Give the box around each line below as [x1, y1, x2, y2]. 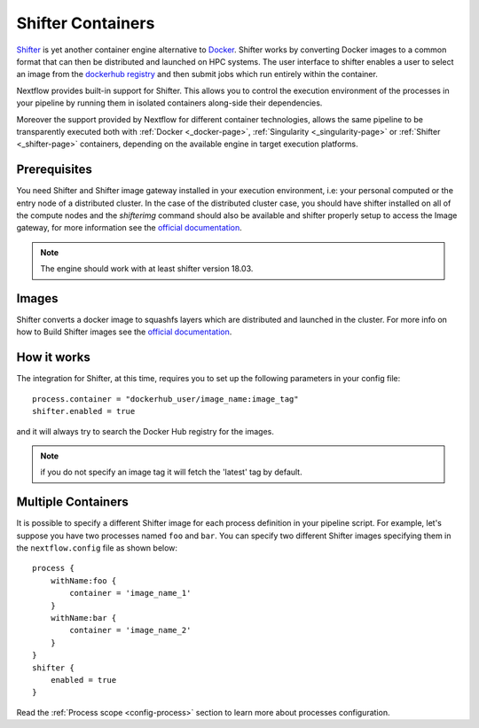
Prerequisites [16, 162, 92, 177]
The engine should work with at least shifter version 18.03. [40, 263, 254, 274]
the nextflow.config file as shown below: [16, 542, 177, 553]
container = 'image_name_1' [69, 588, 192, 599]
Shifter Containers [16, 13, 155, 33]
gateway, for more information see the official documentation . [16, 223, 243, 233]
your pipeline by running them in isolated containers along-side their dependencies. [16, 98, 323, 108]
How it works [16, 350, 90, 365]
